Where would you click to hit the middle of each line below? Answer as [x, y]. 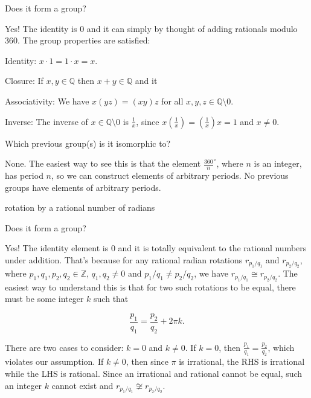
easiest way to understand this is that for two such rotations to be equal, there [150, 287]
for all [172, 101]
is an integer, [278, 163]
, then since [147, 361]
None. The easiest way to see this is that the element [103, 163]
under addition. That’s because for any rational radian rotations [124, 259]
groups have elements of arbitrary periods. [83, 187]
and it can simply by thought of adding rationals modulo [192, 28]
